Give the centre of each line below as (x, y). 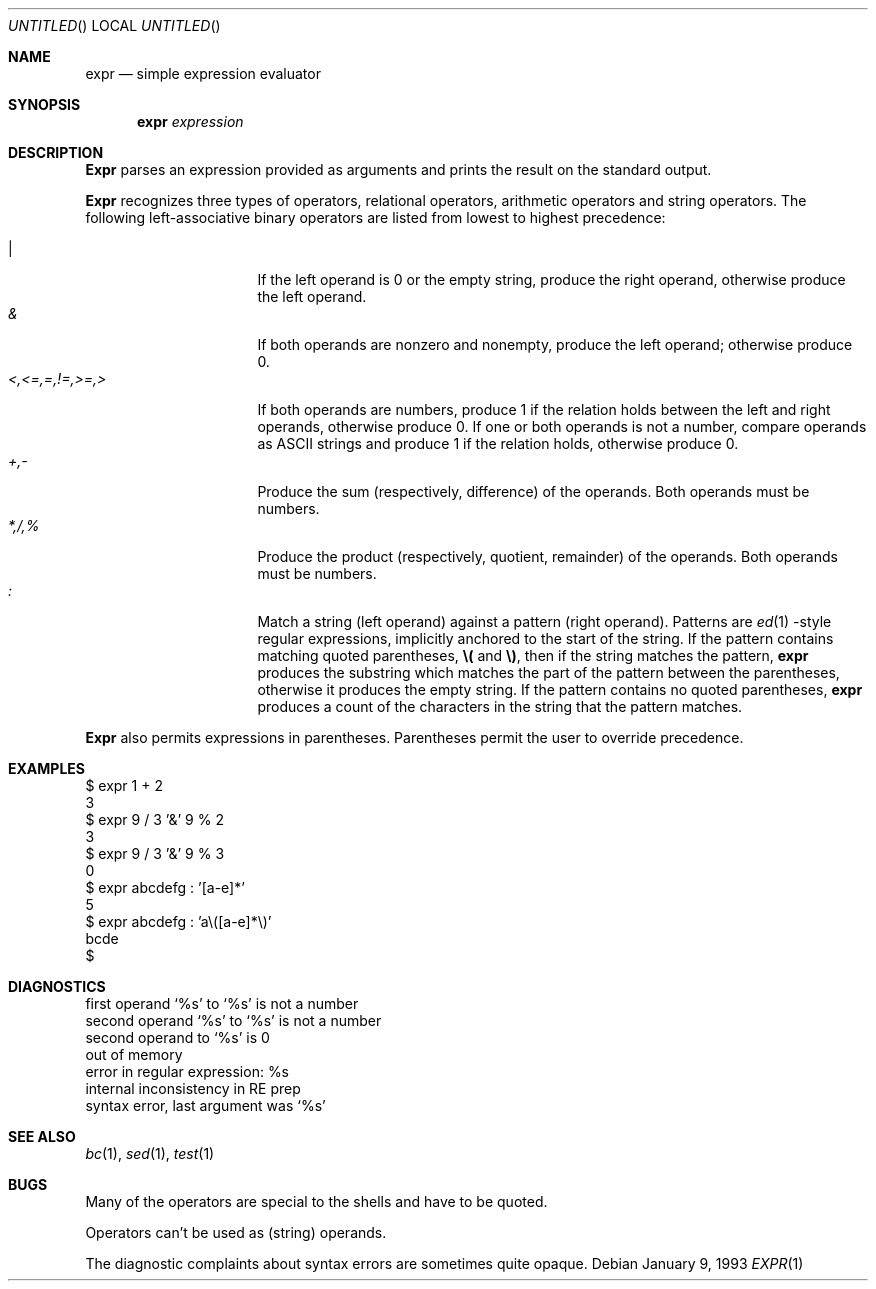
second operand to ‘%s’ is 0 (177, 1037)
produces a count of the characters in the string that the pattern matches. (500, 706)
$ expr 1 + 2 (124, 785)
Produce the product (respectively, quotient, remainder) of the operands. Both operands (547, 556)
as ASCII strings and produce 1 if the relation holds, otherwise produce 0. (498, 443)
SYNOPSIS (44, 104)
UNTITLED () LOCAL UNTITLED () (114, 25)
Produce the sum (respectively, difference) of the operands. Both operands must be (533, 491)
